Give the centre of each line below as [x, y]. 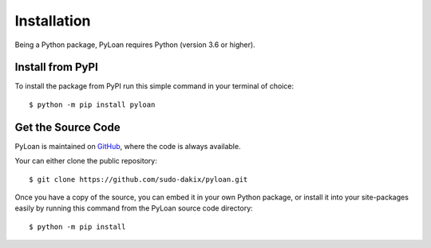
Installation [53, 21]
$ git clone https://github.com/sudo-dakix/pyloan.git [138, 179]
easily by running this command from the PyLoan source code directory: [134, 208]
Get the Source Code [67, 127]
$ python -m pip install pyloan [92, 104]
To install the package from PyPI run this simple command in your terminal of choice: [154, 86]
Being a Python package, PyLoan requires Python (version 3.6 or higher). [135, 45]
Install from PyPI [57, 67]
